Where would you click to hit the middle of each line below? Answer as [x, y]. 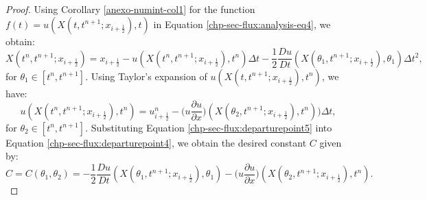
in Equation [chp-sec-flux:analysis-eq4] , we [242, 24]
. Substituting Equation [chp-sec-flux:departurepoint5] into [209, 127]
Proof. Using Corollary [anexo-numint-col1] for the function [130, 9]
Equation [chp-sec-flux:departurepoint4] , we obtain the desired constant [156, 142]
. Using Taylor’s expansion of [146, 76]
